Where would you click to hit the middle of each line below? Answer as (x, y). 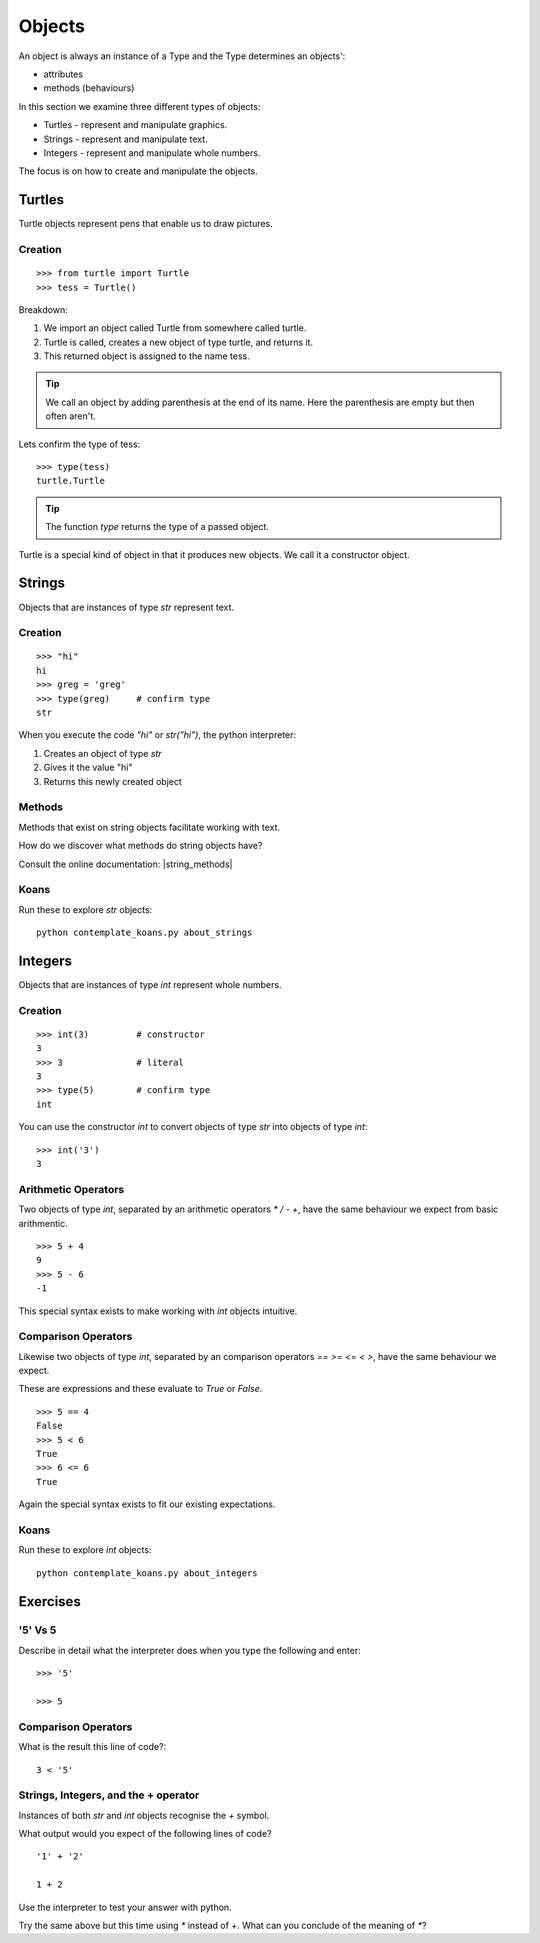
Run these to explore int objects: (85, 1550)
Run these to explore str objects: (85, 909)
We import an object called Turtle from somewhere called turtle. (175, 328)
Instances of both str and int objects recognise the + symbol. (144, 1815)
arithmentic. (43, 1223)
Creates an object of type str (102, 753)
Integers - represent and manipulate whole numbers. (152, 152)
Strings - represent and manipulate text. (126, 139)
